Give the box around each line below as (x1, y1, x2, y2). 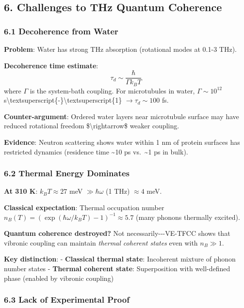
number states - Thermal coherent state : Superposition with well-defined (4, 263, 230, 274)
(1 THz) (106, 186, 130, 196)
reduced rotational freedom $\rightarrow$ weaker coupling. (4, 121, 179, 131)
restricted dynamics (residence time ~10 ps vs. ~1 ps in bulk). (4, 146, 188, 156)
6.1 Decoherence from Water (4, 25, 118, 37)
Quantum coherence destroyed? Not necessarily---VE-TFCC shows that (4, 228, 230, 238)
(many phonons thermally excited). (136, 212, 240, 222)
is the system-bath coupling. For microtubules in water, (30, 85, 195, 95)
